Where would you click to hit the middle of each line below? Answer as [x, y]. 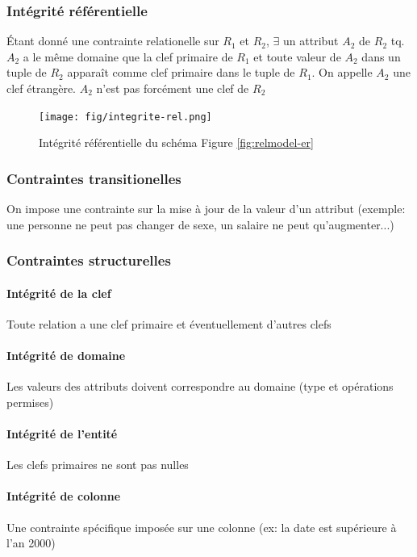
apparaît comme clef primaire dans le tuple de [181, 72]
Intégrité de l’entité [62, 434]
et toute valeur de [297, 56]
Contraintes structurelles [89, 260]
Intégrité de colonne [64, 496]
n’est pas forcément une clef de [173, 88]
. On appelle [342, 72]
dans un [381, 56]
